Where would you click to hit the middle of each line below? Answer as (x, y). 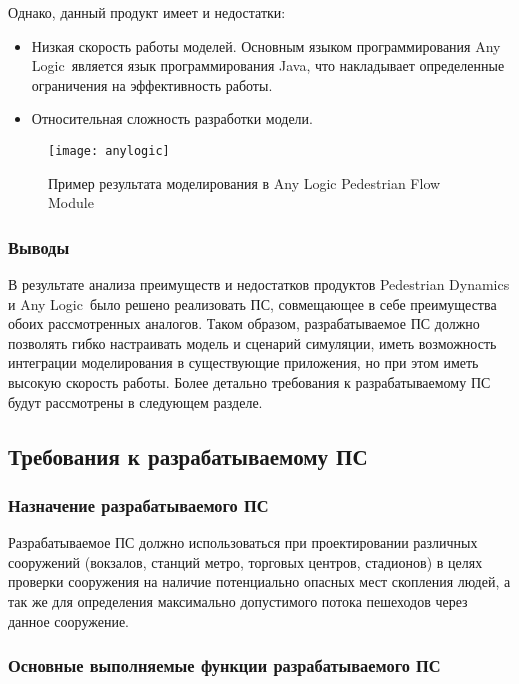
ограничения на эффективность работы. (152, 84)
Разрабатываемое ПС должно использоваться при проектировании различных (243, 542)
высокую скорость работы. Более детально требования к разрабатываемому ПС (249, 382)
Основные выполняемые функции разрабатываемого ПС (224, 665)
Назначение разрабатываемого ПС (138, 504)
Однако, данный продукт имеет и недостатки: (147, 12)
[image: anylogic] (109, 150)
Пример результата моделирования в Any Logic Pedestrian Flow (244, 182)
